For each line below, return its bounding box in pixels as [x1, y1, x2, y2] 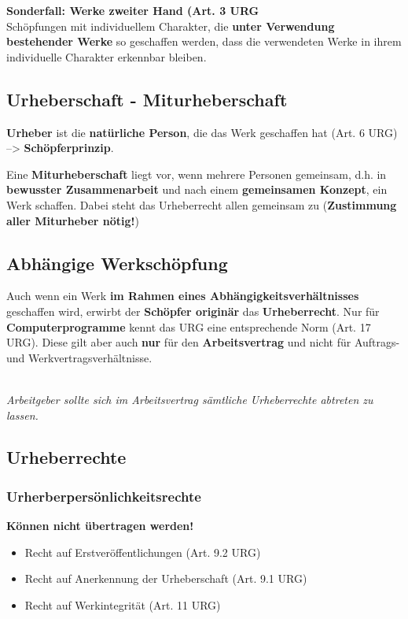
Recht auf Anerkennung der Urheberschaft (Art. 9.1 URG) [24, 570, 307, 587]
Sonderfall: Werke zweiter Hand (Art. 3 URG [6, 2, 259, 18]
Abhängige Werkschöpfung [6, 250, 228, 275]
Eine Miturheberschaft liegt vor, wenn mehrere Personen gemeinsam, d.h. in [6, 165, 387, 182]
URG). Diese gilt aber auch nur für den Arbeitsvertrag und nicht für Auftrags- [6, 334, 400, 350]
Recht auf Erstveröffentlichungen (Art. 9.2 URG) [24, 543, 261, 560]
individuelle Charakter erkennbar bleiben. [6, 48, 207, 65]
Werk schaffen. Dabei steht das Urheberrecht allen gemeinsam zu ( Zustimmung [6, 196, 397, 213]
